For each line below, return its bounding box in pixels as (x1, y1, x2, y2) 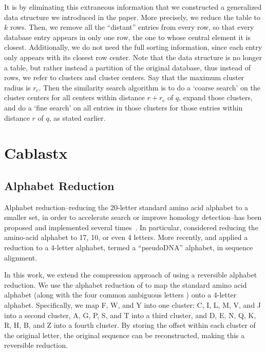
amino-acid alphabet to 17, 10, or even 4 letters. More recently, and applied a (4, 232, 248, 243)
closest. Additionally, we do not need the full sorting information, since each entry (4, 42, 262, 52)
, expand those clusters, (179, 92, 253, 103)
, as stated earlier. (49, 112, 106, 123)
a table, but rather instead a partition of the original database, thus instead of (4, 62, 251, 72)
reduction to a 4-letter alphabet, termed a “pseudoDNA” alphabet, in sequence (4, 242, 253, 253)
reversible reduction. (4, 340, 68, 350)
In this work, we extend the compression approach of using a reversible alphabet (4, 269, 257, 280)
